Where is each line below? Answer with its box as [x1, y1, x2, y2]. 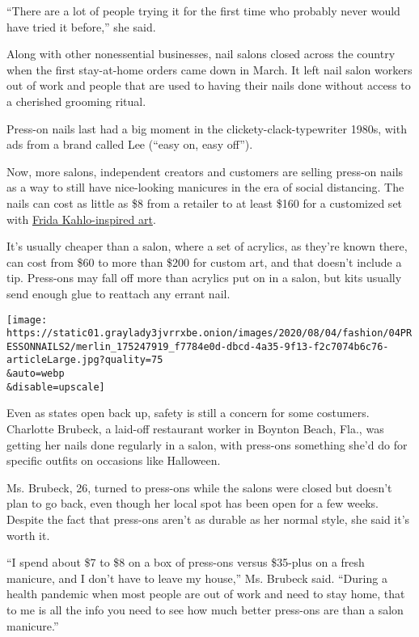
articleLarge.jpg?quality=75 [6, 354, 163, 366]
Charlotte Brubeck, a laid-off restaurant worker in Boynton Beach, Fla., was [6, 420, 384, 437]
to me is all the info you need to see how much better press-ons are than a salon [6, 601, 404, 618]
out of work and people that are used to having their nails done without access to [6, 77, 411, 94]
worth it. [6, 526, 50, 543]
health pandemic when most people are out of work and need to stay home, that [6, 585, 405, 602]
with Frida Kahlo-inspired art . [6, 210, 156, 227]
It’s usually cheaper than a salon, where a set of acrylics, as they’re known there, [6, 238, 408, 255]
